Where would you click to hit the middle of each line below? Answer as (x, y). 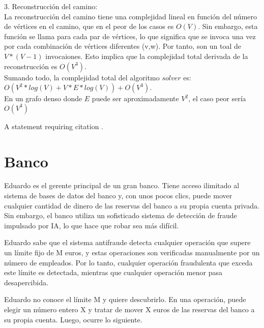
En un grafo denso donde (43, 98)
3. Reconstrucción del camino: (51, 6)
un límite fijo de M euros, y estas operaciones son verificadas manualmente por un (132, 252)
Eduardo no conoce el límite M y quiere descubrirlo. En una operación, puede (125, 299)
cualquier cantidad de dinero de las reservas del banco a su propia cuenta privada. (132, 205)
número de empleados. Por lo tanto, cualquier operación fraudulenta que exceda (128, 262)
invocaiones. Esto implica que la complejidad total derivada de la (147, 56)
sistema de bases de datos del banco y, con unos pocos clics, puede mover (118, 196)
